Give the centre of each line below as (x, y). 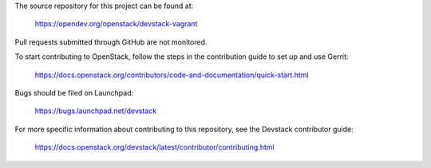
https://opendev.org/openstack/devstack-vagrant (116, 24)
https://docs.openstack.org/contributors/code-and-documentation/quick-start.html (172, 75)
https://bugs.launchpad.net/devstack (96, 111)
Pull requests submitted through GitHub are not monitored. (111, 42)
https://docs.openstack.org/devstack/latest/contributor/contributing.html (154, 147)
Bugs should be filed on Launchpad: (74, 92)
